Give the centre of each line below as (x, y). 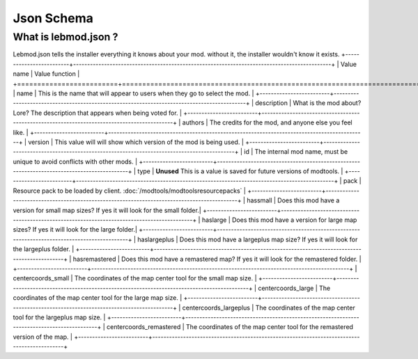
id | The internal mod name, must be (296, 152)
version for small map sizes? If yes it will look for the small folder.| (107, 210)
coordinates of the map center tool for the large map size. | (98, 298)
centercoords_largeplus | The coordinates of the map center (269, 308)
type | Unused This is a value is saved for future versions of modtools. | (240, 171)
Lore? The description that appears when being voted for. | (98, 113)
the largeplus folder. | (44, 249)
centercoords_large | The (294, 288)
